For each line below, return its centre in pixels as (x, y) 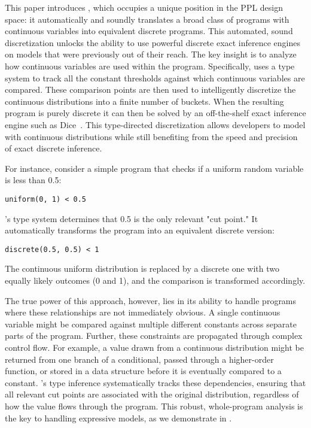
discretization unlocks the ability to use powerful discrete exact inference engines (153, 42)
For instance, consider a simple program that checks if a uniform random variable (154, 168)
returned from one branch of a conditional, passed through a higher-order (139, 359)
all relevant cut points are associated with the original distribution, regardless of (152, 394)
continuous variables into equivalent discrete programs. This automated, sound (149, 31)
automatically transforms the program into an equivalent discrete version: (140, 230)
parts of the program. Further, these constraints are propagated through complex (154, 336)
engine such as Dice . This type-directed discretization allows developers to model (155, 124)
